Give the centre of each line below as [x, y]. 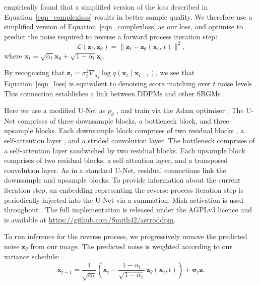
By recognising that [35, 72]
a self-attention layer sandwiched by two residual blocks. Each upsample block [125, 150]
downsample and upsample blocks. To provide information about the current [122, 180]
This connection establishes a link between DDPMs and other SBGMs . [115, 93]
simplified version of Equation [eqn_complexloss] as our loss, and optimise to [124, 26]
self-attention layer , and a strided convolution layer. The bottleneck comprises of [129, 140]
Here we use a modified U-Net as [55, 110]
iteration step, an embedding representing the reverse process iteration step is [124, 190]
